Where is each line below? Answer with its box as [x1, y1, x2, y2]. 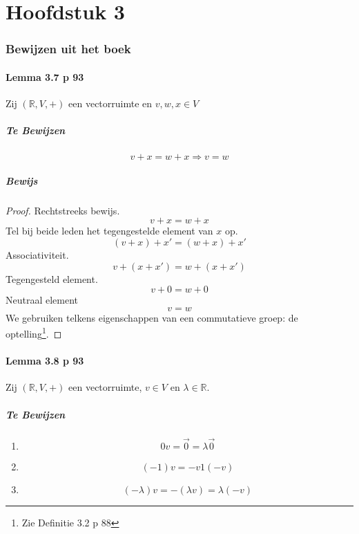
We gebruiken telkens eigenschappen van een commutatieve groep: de [6, 310, 298, 324]
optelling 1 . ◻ [6, 324, 62, 340]
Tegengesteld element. [6, 271, 98, 286]
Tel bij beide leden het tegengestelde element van [6, 223, 213, 238]
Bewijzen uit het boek [6, 40, 131, 57]
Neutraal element [6, 293, 79, 307]
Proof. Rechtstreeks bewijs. [6, 203, 120, 217]
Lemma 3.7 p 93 [6, 69, 84, 84]
